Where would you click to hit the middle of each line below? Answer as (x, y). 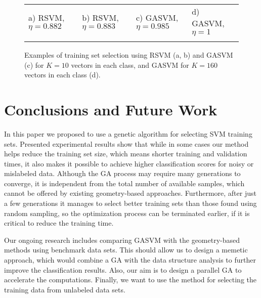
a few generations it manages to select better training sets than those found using (130, 203)
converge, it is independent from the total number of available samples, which (124, 183)
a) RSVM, (47, 17)
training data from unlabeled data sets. (65, 289)
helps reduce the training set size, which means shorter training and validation (126, 154)
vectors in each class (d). (62, 75)
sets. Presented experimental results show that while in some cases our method (126, 143)
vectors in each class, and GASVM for (130, 65)
